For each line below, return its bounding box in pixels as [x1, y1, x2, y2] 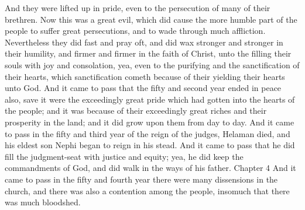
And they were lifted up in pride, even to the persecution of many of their [5, 2, 270, 13]
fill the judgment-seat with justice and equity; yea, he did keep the [5, 150, 244, 162]
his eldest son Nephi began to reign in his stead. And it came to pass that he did [5, 139, 295, 151]
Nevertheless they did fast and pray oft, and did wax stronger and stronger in [5, 36, 283, 48]
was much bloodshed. [5, 196, 81, 208]
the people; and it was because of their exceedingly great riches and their [5, 104, 267, 117]
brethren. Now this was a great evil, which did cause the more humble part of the [5, 13, 297, 25]
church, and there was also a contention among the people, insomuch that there [5, 184, 290, 197]
